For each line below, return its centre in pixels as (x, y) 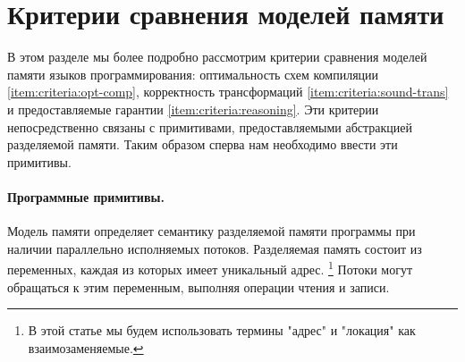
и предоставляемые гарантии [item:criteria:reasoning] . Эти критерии (193, 109)
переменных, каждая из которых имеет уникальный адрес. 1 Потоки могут (210, 268)
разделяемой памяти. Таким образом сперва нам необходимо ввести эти (203, 144)
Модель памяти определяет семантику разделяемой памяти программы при (211, 231)
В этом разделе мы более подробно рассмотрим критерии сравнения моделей (217, 57)
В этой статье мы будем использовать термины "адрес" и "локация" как (222, 330)
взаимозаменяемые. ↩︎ (86, 347)
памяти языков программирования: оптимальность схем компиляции (193, 74)
